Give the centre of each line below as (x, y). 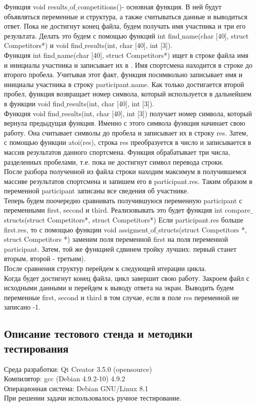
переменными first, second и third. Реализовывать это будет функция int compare (127, 210)
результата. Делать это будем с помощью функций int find (92, 35)
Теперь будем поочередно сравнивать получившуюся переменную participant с (123, 200)
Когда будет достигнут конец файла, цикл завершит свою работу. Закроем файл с (127, 278)
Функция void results (36, 6)
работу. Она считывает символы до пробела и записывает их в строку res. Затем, (126, 132)
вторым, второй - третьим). (45, 258)
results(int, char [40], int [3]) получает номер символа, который (157, 113)
